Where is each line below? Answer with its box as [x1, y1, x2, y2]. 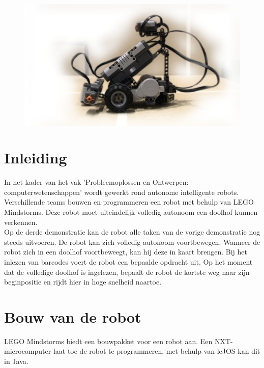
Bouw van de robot [4, 306, 141, 327]
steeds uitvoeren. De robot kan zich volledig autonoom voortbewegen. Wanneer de [4, 236, 260, 247]
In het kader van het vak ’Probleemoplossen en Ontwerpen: [4, 177, 189, 187]
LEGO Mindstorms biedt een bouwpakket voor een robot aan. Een [4, 335, 213, 346]
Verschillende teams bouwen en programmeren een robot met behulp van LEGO [4, 196, 254, 207]
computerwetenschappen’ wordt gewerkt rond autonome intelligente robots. [4, 186, 239, 197]
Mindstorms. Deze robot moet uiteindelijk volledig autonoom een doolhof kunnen [4, 207, 258, 217]
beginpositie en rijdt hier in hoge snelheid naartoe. [4, 276, 162, 287]
